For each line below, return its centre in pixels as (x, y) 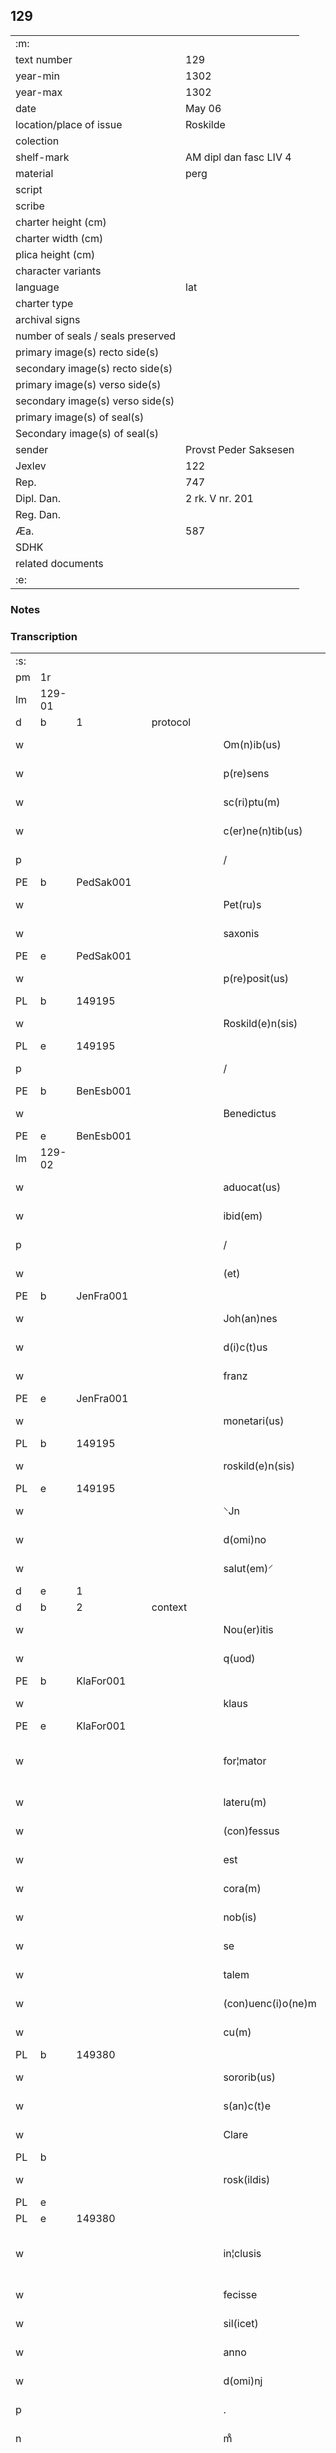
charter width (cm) (59, 238)
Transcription (44, 636)
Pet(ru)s (242, 905)
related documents (59, 563)
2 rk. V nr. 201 (219, 498)
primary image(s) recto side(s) (87, 352)
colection (37, 141)
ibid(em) (243, 1216)
